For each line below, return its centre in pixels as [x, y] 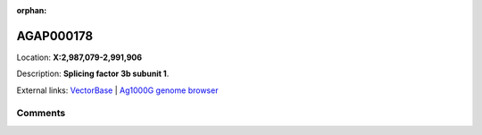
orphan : [32, 10]
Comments [41, 114]
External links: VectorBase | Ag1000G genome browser [117, 90]
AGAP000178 [55, 36]
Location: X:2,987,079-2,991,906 [79, 57]
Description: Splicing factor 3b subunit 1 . [93, 74]
